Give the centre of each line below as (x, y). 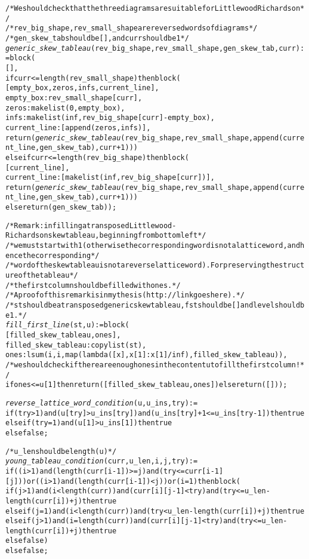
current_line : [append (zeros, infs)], (78, 128)
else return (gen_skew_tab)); (61, 208)
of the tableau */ (48, 276)
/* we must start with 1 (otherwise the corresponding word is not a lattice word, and (153, 246)
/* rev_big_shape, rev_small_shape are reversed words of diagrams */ (132, 28)
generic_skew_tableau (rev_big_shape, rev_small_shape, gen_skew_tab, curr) (153, 48)
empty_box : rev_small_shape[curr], (74, 98)
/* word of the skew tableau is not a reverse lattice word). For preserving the (142, 265)
